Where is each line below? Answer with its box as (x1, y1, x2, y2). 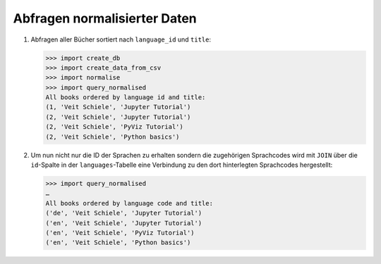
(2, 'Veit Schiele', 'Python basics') (45, 132, 180, 141)
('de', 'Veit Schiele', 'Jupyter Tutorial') (45, 209, 202, 218)
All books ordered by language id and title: (45, 94, 206, 101)
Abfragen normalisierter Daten (13, 11, 197, 26)
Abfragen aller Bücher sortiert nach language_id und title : (30, 35, 212, 44)
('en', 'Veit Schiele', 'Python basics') (45, 239, 191, 246)
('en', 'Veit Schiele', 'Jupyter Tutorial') (45, 219, 202, 227)
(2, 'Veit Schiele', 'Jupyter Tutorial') (45, 113, 191, 121)
